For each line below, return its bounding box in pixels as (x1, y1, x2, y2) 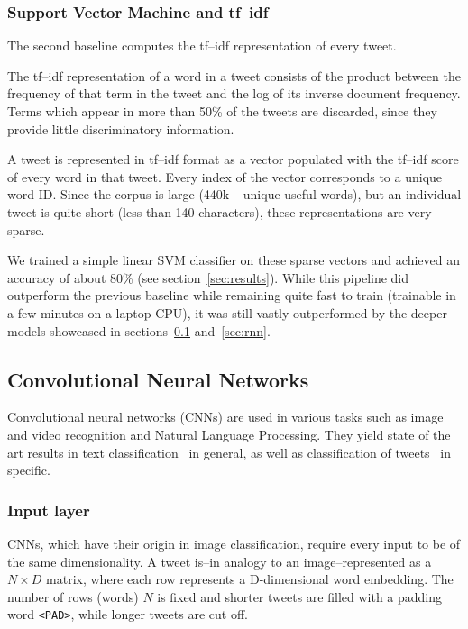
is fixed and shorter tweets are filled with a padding (157, 587, 443, 606)
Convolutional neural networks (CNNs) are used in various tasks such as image (7, 407, 444, 426)
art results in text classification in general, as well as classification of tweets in (7, 442, 451, 461)
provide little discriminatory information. (7, 119, 234, 138)
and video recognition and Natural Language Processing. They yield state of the (7, 424, 451, 443)
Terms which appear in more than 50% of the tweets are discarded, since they (7, 102, 437, 120)
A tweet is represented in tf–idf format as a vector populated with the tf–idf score (7, 150, 459, 169)
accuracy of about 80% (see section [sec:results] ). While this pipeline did (7, 268, 409, 287)
